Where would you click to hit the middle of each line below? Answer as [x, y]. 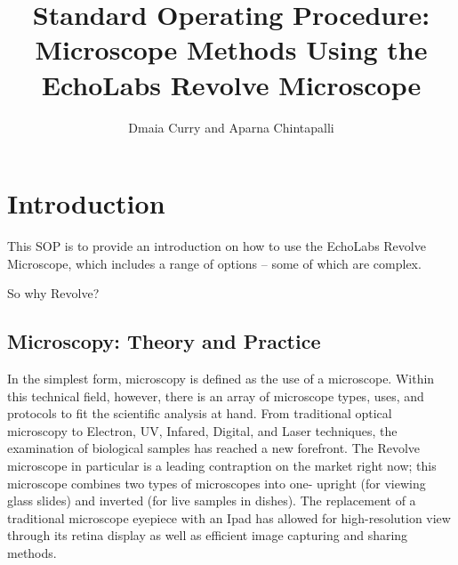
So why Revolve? [53, 293]
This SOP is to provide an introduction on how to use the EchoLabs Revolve [217, 246]
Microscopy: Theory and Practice [164, 341]
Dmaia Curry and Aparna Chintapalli [231, 127]
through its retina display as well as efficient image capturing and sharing [208, 535]
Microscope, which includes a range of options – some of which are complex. [214, 263]
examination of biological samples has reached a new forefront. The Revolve [214, 448]
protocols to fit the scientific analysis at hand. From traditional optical [200, 413]
